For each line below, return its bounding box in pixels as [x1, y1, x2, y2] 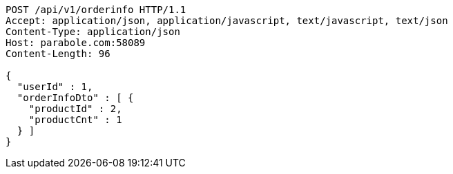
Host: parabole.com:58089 [6, 37, 146, 48]
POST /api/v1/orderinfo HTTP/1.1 [6, 4, 186, 15]
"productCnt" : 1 [28, 114, 122, 125]
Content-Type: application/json [6, 26, 180, 37]
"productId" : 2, [28, 103, 122, 114]
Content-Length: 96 [6, 48, 110, 59]
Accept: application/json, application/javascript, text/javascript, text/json [6, 15, 448, 26]
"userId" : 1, [17, 81, 93, 92]
